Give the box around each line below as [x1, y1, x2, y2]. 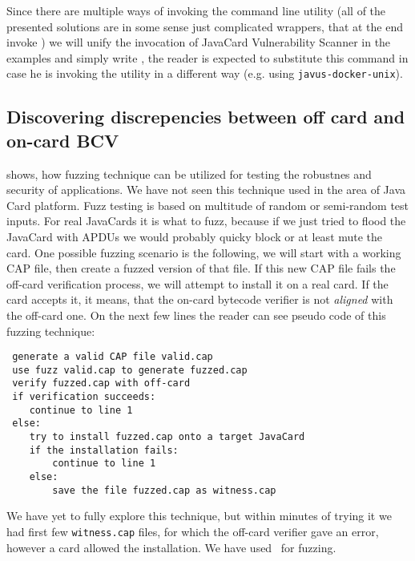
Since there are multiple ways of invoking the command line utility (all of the [6, 2, 386, 18]
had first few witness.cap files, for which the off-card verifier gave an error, [6, 523, 379, 539]
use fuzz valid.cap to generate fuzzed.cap [12, 364, 248, 376]
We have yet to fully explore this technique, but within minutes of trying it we [6, 507, 392, 524]
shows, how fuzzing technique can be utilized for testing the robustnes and [6, 165, 372, 182]
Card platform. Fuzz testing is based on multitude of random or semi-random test [6, 196, 409, 213]
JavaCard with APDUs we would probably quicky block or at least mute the [6, 228, 383, 244]
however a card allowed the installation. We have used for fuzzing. [6, 539, 336, 555]
